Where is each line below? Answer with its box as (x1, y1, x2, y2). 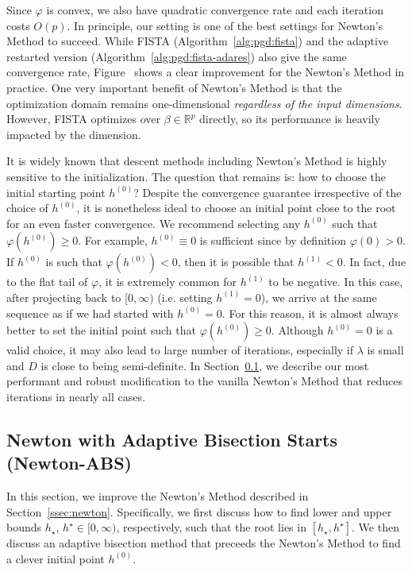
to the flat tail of (6, 273, 88, 290)
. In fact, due (342, 253, 406, 270)
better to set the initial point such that (6, 322, 196, 338)
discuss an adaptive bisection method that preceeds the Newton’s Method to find (6, 535, 401, 551)
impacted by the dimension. (6, 126, 141, 142)
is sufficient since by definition (199, 232, 346, 249)
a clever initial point (6, 550, 105, 566)
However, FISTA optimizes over (6, 110, 160, 127)
